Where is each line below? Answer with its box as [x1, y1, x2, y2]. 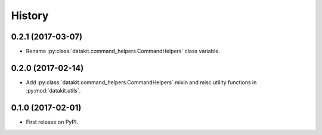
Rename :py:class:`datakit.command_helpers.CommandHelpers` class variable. [26, 48, 221, 55]
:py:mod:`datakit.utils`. [26, 87, 81, 94]
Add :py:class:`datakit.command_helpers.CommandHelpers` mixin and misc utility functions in [26, 78, 257, 86]
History [11, 9, 49, 22]
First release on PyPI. [26, 118, 79, 125]
